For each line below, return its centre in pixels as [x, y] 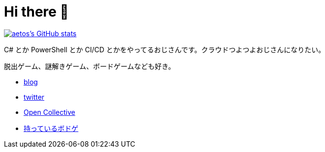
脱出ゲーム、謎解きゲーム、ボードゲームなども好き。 [90, 66]
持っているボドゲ [51, 128]
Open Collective [49, 112]
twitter [34, 97]
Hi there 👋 [36, 12]
